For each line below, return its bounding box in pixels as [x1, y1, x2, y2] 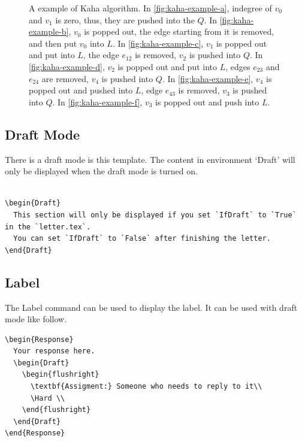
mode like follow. [5, 313, 67, 325]
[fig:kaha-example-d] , [29, 60, 105, 72]
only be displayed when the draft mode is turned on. [5, 165, 198, 177]
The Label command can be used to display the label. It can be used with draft [5, 301, 298, 313]
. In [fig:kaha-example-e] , [162, 72, 253, 84]
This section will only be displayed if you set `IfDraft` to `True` [13, 210, 297, 219]
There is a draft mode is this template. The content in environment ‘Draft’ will [5, 153, 295, 165]
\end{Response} [5, 429, 65, 438]
